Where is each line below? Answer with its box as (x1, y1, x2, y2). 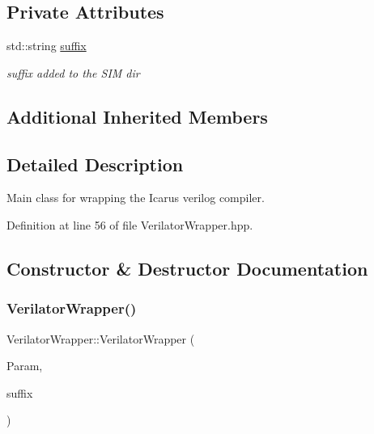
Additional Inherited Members (6, 103, 268, 129)
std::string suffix (6, 37, 87, 54)
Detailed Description (6, 151, 184, 176)
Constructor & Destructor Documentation (6, 255, 368, 280)
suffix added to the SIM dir (6, 64, 140, 81)
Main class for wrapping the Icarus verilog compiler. (6, 189, 265, 206)
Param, (6, 357, 43, 374)
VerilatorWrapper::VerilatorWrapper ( (6, 330, 195, 347)
